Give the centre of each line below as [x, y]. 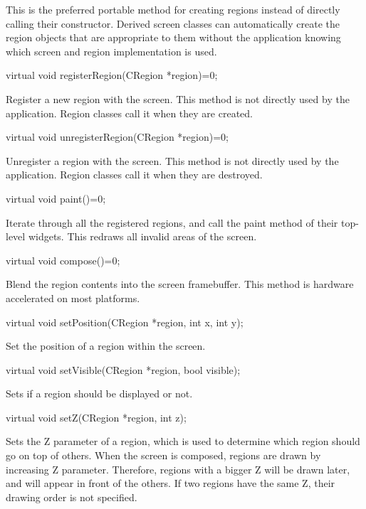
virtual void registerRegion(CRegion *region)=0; [112, 75]
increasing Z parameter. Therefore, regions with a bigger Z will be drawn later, [178, 469]
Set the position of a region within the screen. [106, 346]
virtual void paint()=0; [56, 198]
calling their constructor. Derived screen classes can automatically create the [173, 23]
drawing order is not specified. [72, 497]
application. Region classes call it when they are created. [129, 113]
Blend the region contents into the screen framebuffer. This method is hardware [180, 284]
